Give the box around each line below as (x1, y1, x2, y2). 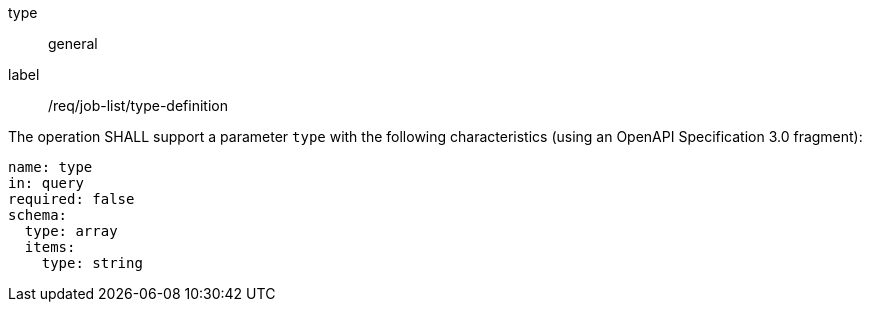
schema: (8, 207, 68, 223)
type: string (41, 255, 143, 271)
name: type (8, 159, 93, 175)
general (48, 35, 98, 52)
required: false (8, 191, 135, 207)
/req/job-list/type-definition (48, 97, 228, 114)
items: (24, 239, 76, 255)
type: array (24, 223, 118, 239)
